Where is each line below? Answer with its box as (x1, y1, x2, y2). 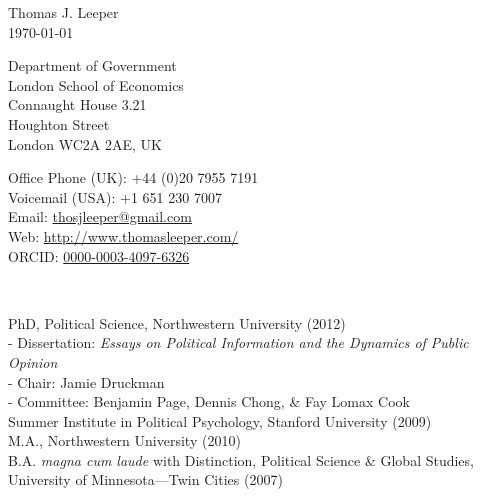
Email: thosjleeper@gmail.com (8, 206, 192, 227)
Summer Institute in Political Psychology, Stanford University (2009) (8, 410, 432, 431)
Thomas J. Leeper (8, 2, 119, 22)
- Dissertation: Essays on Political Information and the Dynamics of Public (8, 332, 469, 353)
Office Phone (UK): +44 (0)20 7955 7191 (8, 167, 259, 188)
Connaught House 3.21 (8, 94, 147, 115)
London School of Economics (8, 74, 184, 95)
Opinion (8, 351, 58, 372)
